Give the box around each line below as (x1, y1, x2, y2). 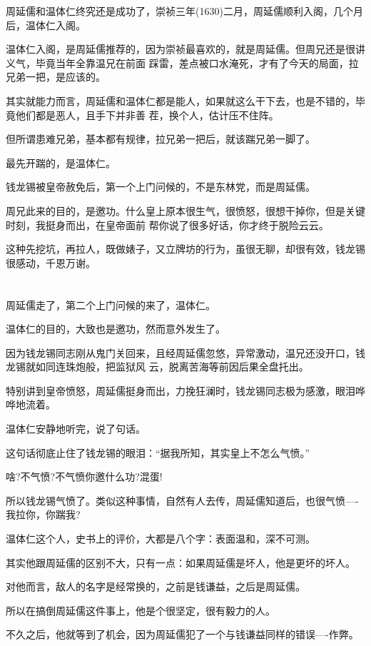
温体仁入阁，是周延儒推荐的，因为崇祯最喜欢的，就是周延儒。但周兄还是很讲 (6, 41, 365, 56)
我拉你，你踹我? (6, 507, 81, 522)
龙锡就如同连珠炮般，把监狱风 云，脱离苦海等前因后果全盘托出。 (6, 359, 309, 374)
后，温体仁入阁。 (6, 17, 86, 32)
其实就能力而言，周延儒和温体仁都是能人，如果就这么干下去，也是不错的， (6, 93, 355, 108)
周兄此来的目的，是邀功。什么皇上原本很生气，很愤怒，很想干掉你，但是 (6, 203, 345, 218)
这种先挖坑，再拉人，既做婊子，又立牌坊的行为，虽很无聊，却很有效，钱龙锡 (6, 241, 365, 256)
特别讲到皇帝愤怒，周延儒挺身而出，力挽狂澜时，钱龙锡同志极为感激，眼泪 (6, 383, 355, 398)
